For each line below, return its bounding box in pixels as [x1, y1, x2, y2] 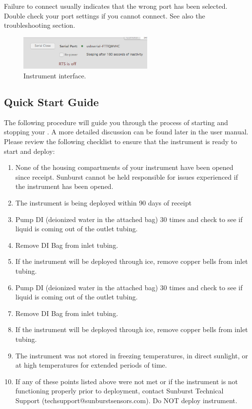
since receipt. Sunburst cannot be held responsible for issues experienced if [15, 171, 238, 182]
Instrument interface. [23, 71, 86, 81]
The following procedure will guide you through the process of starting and [4, 117, 228, 127]
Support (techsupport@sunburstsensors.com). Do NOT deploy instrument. [15, 395, 237, 405]
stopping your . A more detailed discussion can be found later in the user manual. [4, 127, 249, 137]
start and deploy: [4, 146, 55, 156]
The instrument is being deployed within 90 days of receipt [15, 198, 192, 208]
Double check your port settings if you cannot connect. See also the [4, 10, 205, 20]
